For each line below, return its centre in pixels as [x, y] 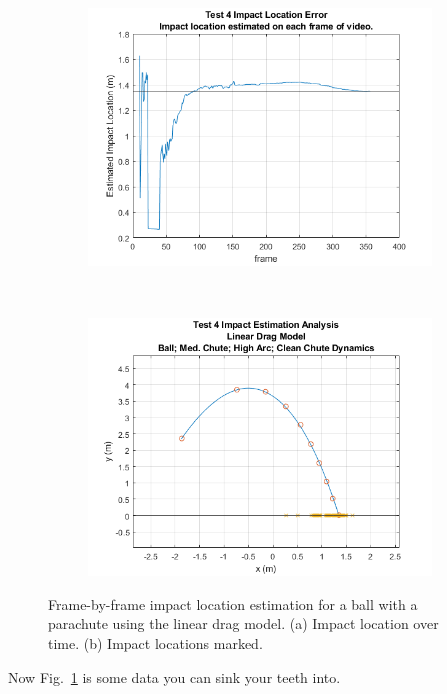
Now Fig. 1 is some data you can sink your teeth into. [174, 676]
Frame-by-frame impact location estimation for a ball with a [233, 603]
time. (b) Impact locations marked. [155, 642]
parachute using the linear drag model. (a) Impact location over [243, 623]
